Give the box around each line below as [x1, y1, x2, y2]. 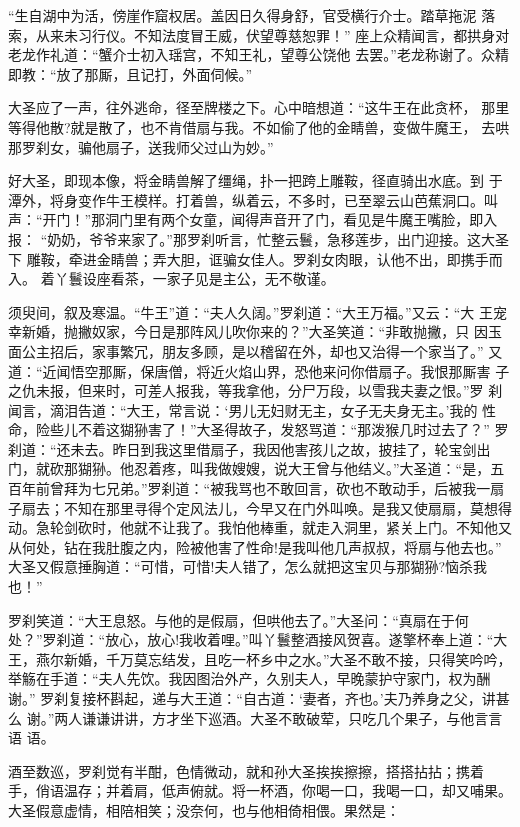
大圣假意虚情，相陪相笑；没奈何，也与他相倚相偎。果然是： [8, 799, 400, 820]
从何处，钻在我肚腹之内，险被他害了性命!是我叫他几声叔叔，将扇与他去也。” [8, 536, 502, 557]
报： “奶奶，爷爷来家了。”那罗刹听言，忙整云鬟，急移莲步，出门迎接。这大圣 [8, 228, 509, 249]
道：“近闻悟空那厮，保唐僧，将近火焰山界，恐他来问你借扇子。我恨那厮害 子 [8, 360, 510, 381]
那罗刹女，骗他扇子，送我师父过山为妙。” [8, 136, 274, 157]
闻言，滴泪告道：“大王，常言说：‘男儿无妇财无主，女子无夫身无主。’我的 [8, 399, 478, 420]
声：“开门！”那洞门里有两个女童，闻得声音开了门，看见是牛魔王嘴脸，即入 [8, 209, 498, 230]
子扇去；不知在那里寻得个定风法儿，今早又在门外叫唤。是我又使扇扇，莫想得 [8, 497, 512, 518]
